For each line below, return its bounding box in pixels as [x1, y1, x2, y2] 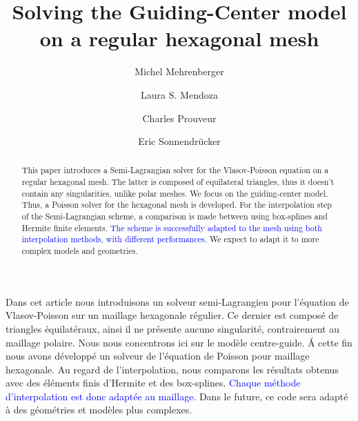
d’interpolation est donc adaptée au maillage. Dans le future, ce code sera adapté [6, 389, 348, 403]
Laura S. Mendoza [141, 87, 218, 101]
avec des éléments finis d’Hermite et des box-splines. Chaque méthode [6, 375, 301, 390]
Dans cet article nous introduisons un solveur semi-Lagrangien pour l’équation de [6, 294, 349, 309]
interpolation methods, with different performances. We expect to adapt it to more [21, 233, 319, 245]
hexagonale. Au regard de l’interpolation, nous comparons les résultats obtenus [6, 362, 339, 376]
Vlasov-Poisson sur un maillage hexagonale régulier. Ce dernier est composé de [6, 308, 339, 322]
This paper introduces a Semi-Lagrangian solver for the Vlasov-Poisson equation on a [21, 164, 329, 176]
